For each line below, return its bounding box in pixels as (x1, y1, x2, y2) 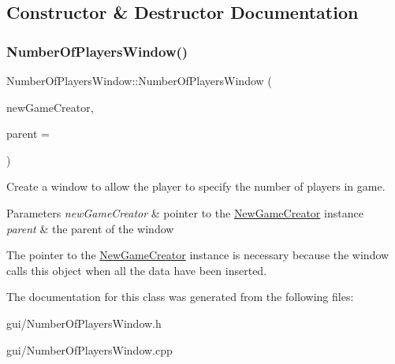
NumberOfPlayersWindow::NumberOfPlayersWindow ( (6, 72, 272, 88)
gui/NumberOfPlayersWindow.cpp (6, 341, 173, 358)
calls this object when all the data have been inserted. (6, 262, 267, 278)
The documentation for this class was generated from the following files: (6, 288, 354, 305)
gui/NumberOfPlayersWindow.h (6, 314, 162, 331)
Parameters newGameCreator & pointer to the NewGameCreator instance (6, 204, 363, 221)
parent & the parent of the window (6, 220, 174, 236)
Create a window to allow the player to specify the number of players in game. (6, 178, 386, 195)
